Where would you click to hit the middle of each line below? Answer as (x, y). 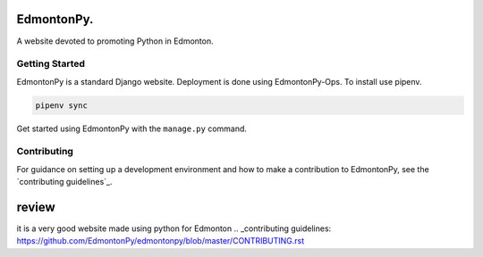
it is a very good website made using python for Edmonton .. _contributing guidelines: (174, 228)
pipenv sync (62, 105)
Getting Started (51, 64)
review (36, 207)
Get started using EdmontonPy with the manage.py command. (132, 128)
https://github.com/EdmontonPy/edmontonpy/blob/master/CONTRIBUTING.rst (161, 241)
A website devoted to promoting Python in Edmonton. (115, 41)
